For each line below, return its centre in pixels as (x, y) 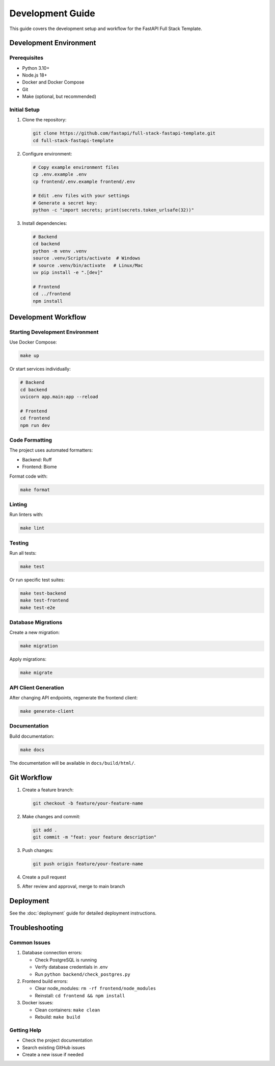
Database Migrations (36, 622)
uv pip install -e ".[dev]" (68, 272)
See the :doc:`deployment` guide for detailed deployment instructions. (83, 913)
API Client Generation (37, 687)
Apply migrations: (28, 659)
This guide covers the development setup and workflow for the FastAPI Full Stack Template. (106, 29)
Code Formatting (31, 440)
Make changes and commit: (51, 816)
